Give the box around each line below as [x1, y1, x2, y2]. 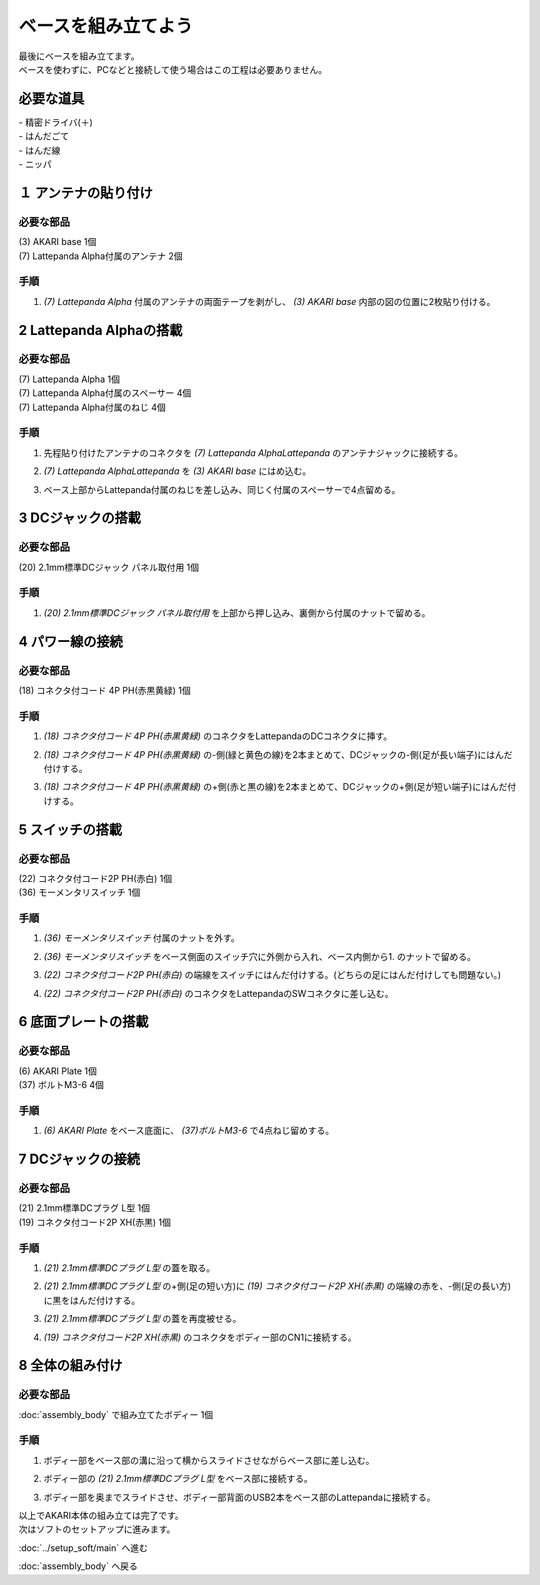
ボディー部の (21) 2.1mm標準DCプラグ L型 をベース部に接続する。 [43, 1473, 314, 1485]
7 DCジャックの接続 [18, 1151, 140, 1168]
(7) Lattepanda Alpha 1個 [18, 373, 120, 385]
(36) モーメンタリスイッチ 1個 [18, 886, 141, 899]
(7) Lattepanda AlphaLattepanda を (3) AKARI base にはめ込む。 [43, 465, 312, 477]
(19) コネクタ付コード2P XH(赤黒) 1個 [18, 1216, 172, 1228]
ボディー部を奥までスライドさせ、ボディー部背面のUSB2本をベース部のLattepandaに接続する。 [43, 1491, 436, 1503]
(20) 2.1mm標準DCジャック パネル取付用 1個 [18, 561, 200, 573]
